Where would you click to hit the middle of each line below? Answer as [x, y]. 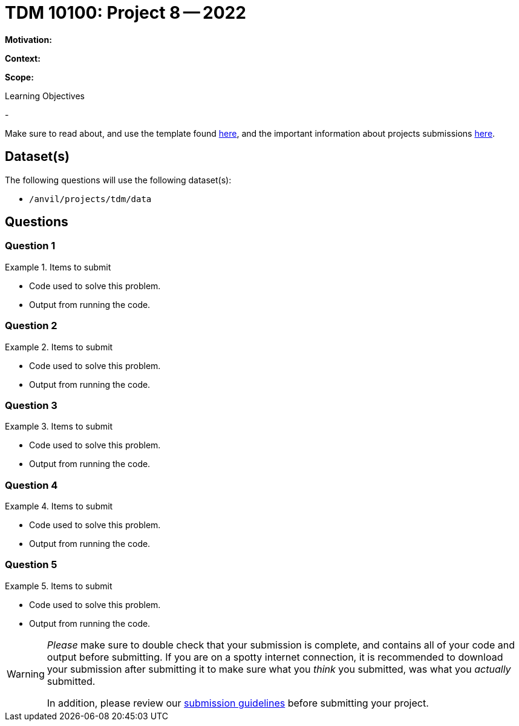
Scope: [19, 77]
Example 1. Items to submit [58, 267]
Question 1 [30, 246]
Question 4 [31, 485]
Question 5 [31, 565]
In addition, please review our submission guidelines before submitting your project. [238, 703]
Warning [26, 674]
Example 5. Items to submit [59, 586]
